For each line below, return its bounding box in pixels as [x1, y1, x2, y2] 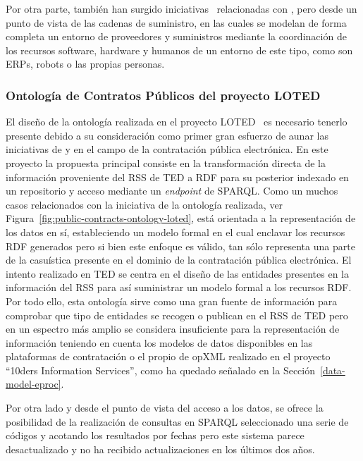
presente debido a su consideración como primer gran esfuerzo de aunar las [6, 128, 328, 142]
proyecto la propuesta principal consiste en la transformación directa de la [6, 155, 326, 170]
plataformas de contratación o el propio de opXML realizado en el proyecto [6, 349, 331, 364]
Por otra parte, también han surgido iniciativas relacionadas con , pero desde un [6, 1, 357, 16]
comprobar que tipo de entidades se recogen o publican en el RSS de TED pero [6, 307, 348, 322]
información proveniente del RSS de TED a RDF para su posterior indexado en [6, 169, 349, 184]
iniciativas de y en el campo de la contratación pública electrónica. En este [6, 142, 328, 156]
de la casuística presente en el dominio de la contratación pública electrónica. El [6, 252, 352, 267]
